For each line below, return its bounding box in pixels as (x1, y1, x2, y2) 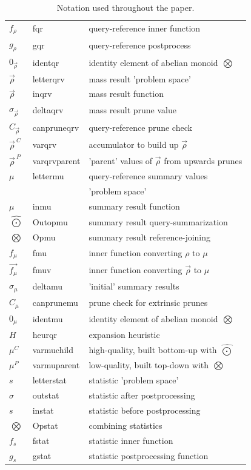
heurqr (32, 328, 57, 340)
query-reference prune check (89, 121, 192, 134)
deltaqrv (32, 104, 64, 116)
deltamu (32, 280, 63, 293)
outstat (32, 389, 59, 402)
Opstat (32, 419, 58, 431)
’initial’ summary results (89, 280, 179, 293)
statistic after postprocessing (89, 389, 195, 402)
